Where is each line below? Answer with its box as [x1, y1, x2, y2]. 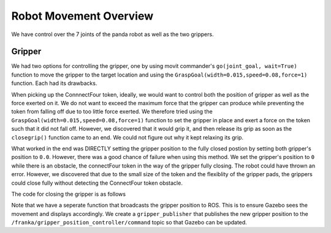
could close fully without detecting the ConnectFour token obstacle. [11, 179, 183, 187]
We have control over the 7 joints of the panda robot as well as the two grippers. [11, 31, 214, 38]
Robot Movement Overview [11, 9, 154, 23]
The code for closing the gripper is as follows [11, 190, 126, 198]
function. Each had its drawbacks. [11, 80, 97, 87]
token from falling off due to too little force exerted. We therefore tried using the [11, 108, 213, 116]
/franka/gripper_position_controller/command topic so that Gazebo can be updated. [11, 219, 248, 226]
